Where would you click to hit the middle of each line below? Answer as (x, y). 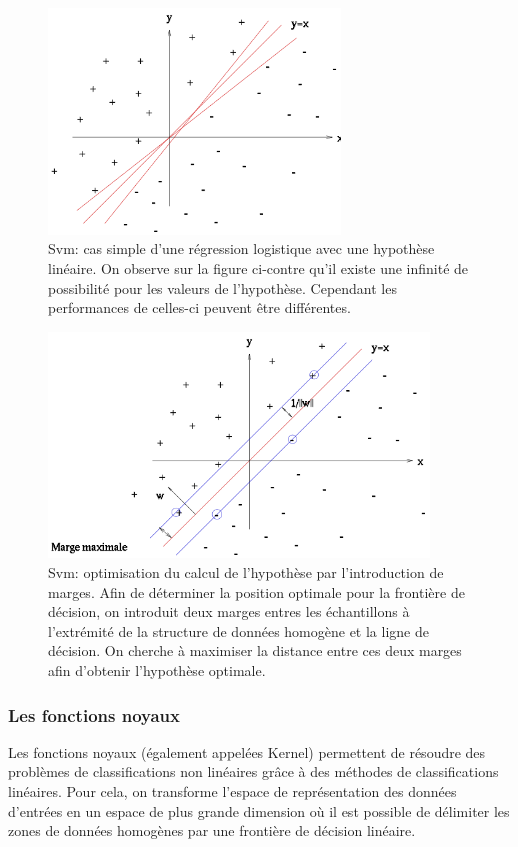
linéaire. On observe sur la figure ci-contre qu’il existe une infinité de (258, 267)
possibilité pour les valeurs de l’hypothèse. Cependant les (222, 287)
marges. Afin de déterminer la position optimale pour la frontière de (256, 591)
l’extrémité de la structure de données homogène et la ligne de (238, 630)
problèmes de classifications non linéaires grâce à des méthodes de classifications (253, 771)
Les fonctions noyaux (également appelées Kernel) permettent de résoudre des (247, 751)
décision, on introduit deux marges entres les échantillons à (229, 611)
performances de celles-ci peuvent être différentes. (199, 307)
